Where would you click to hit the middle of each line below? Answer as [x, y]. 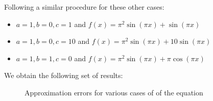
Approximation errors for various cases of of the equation [114, 92]
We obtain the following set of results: [64, 75]
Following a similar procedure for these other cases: [84, 7]
